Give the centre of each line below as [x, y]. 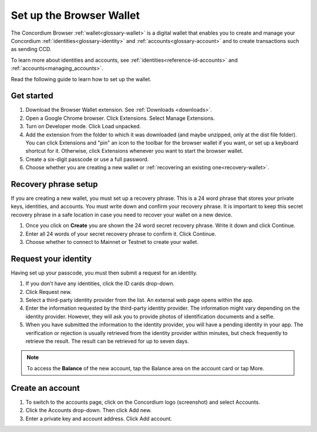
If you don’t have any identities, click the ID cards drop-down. [100, 284]
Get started [32, 96]
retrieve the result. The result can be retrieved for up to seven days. [107, 341]
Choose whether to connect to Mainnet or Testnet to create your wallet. [112, 242]
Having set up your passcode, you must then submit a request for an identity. [104, 273]
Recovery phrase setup [54, 184]
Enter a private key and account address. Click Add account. [99, 418]
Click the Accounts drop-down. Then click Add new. [89, 410]
